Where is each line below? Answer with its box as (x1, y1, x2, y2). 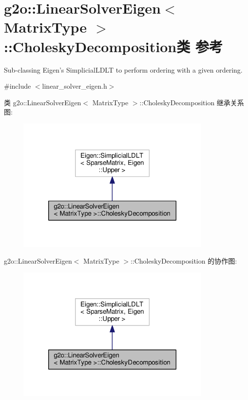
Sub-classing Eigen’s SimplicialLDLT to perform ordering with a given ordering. (4, 64, 243, 75)
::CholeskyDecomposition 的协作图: (130, 255, 237, 266)
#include (4, 81, 31, 91)
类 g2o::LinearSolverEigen (4, 97, 81, 107)
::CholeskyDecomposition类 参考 (4, 36, 223, 56)
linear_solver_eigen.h (42, 81, 107, 91)
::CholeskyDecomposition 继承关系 (139, 97, 244, 107)
